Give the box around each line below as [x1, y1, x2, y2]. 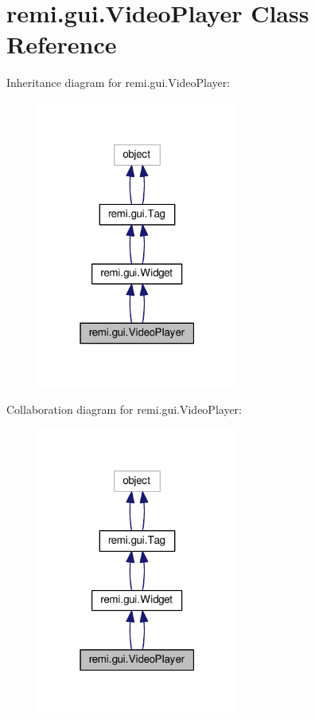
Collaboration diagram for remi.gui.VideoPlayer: [6, 400, 243, 417]
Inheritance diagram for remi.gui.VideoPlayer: [6, 74, 231, 91]
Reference [6, 28, 117, 61]
